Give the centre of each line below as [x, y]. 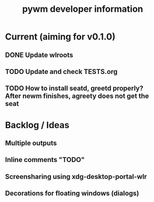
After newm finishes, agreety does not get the [77, 96]
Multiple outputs [31, 143]
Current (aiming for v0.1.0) [60, 37]
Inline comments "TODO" [45, 160]
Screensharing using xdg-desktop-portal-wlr [76, 177]
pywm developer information [83, 9]
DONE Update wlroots [39, 55]
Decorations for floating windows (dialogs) [72, 193]
